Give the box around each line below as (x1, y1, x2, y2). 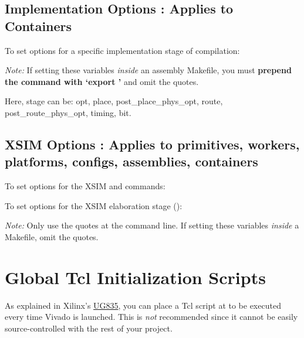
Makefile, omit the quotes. (5, 230, 99, 243)
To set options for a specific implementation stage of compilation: (5, 44, 240, 56)
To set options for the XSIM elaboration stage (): (5, 199, 183, 211)
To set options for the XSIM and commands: (5, 180, 165, 192)
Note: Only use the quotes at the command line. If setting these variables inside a (5, 219, 299, 231)
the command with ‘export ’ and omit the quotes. (5, 75, 199, 87)
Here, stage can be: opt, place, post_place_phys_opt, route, (5, 95, 223, 107)
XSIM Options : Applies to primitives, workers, (5, 135, 300, 153)
